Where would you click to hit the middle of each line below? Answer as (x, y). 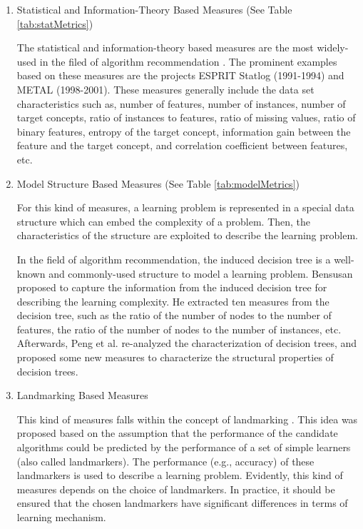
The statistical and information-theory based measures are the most (165, 47)
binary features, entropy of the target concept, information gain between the (184, 131)
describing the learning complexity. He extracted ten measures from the (173, 301)
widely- (333, 47)
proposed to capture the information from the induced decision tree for (172, 287)
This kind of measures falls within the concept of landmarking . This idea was (187, 419)
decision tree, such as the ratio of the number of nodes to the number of (174, 315)
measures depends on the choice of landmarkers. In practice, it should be (176, 489)
